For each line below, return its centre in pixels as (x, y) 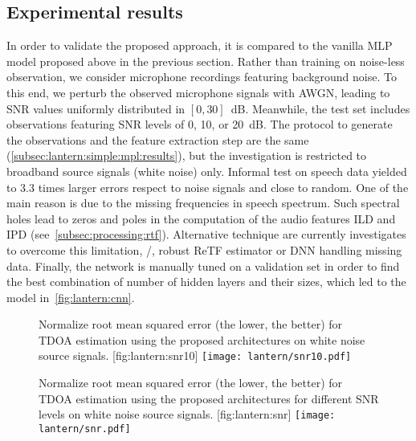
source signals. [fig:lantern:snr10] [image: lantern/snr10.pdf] (195, 355)
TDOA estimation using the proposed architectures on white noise (202, 339)
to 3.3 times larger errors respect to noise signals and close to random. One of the (208, 187)
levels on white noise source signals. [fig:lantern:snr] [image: (187, 414)
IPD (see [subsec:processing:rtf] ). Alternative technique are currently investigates (206, 234)
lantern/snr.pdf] (85, 429)
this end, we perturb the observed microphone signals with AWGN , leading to (198, 92)
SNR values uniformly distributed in (96, 108)
